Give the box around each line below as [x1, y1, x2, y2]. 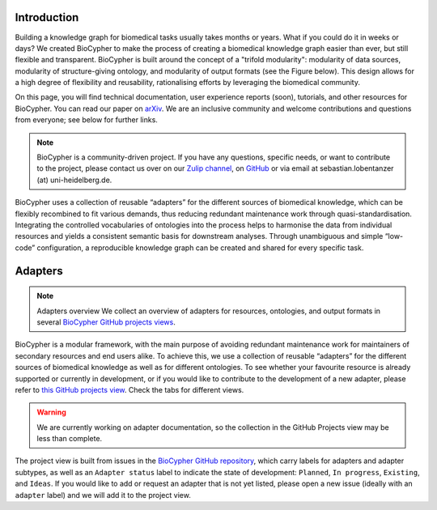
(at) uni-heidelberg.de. [36, 175, 112, 185]
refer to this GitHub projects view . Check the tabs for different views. [15, 385, 244, 394]
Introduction [15, 11, 79, 24]
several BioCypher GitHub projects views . [36, 317, 176, 327]
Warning [36, 407, 66, 417]
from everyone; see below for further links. [15, 115, 158, 125]
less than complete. [36, 434, 103, 444]
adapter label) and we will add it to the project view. [15, 490, 192, 499]
